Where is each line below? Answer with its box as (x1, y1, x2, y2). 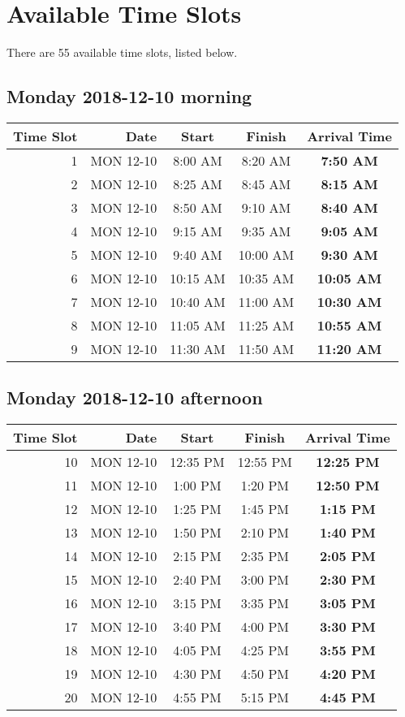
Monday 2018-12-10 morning (6, 84, 252, 109)
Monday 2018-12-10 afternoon (6, 385, 263, 410)
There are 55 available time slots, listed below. (6, 44, 238, 61)
